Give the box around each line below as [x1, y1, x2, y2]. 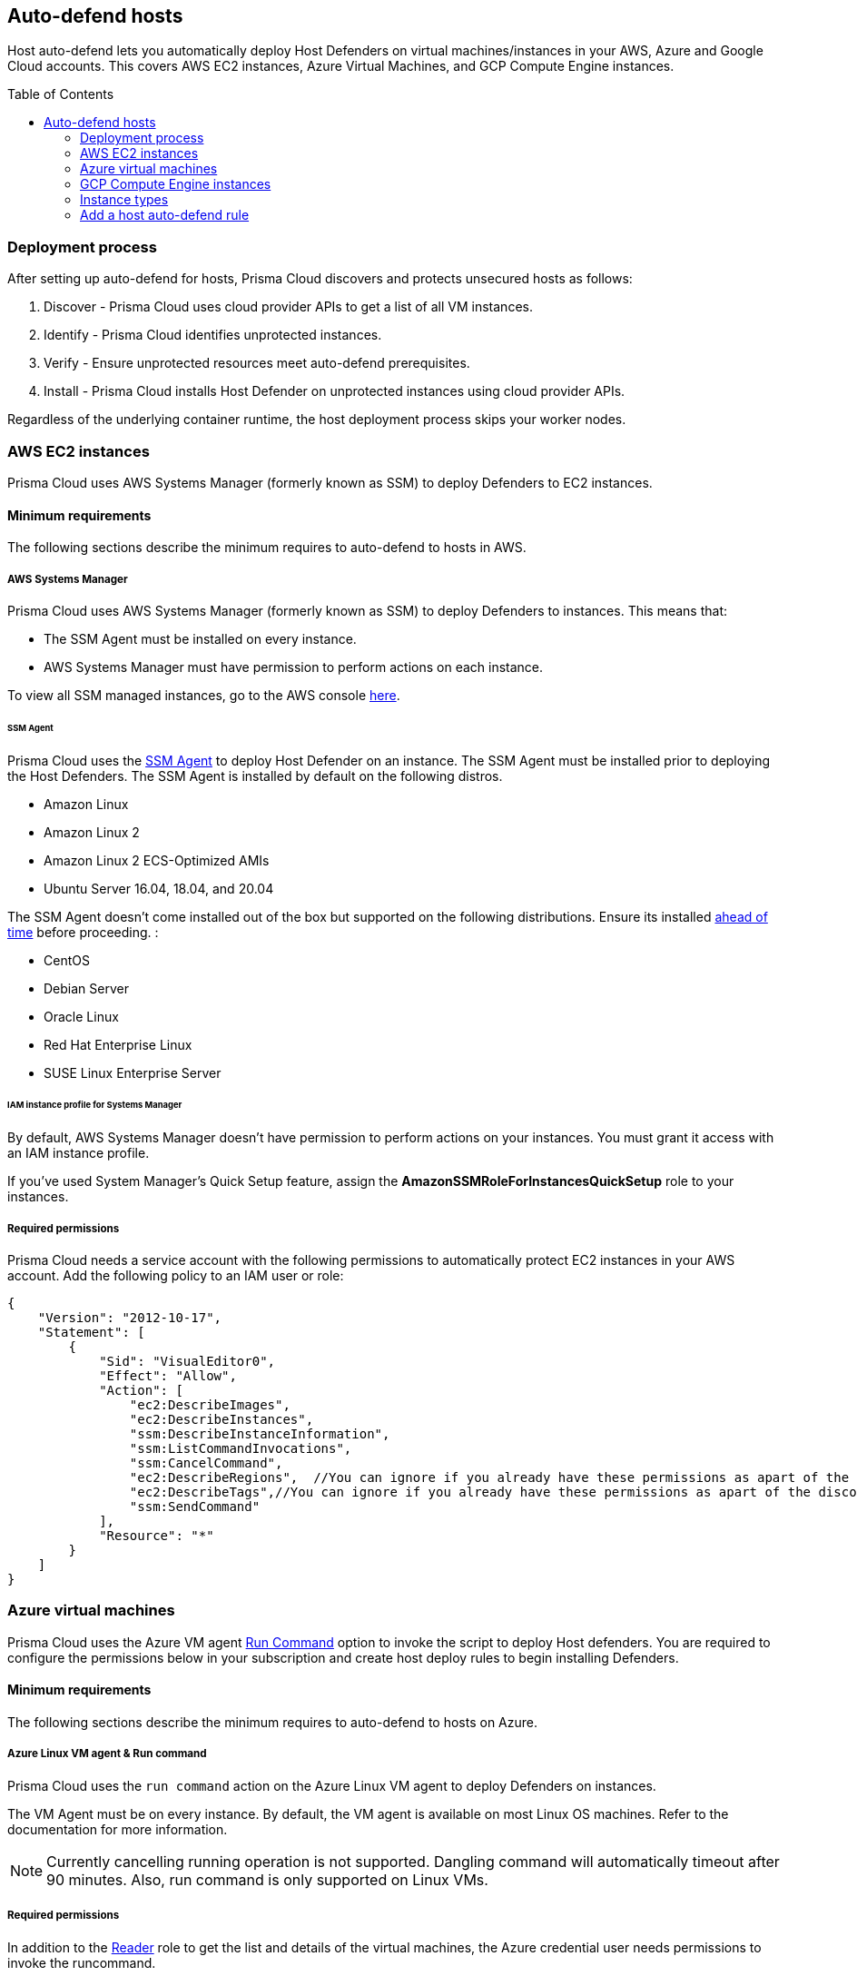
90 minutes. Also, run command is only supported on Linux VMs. [46, 1870, 488, 1889]
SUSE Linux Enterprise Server [44, 1064, 222, 1081]
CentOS [44, 952, 90, 968]
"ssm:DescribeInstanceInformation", [129, 1427, 390, 1442]
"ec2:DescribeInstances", [129, 1412, 314, 1428]
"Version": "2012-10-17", [37, 1310, 222, 1326]
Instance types [80, 192, 169, 208]
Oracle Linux [44, 1008, 119, 1024]
